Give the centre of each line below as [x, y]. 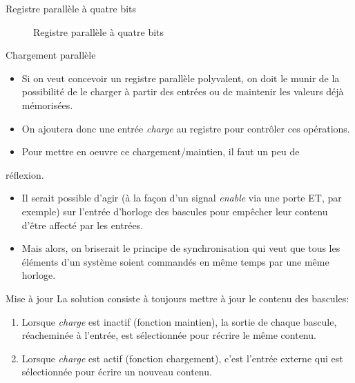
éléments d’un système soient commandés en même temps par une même [175, 261]
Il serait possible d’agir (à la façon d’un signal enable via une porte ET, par [182, 198]
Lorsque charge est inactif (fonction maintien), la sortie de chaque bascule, [179, 321]
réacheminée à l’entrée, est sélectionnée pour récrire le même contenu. [169, 335]
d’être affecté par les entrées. [83, 225]
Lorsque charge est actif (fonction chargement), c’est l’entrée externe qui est [182, 358]
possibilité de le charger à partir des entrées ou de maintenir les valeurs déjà [183, 91]
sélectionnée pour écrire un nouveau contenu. [117, 372]
